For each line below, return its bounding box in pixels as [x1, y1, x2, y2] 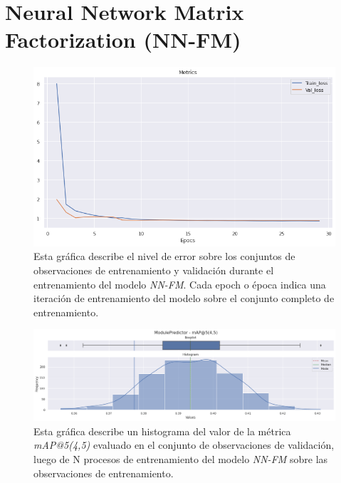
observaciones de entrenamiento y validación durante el [33, 263, 274, 278]
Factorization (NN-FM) [5, 25, 241, 54]
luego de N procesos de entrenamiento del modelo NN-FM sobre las [33, 451, 328, 466]
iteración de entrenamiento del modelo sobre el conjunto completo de [33, 291, 335, 306]
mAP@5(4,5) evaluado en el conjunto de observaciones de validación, [33, 437, 335, 452]
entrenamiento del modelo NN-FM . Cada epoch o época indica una [33, 276, 326, 291]
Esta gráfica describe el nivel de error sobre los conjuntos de [33, 249, 295, 264]
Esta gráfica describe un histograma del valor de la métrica [33, 423, 291, 438]
